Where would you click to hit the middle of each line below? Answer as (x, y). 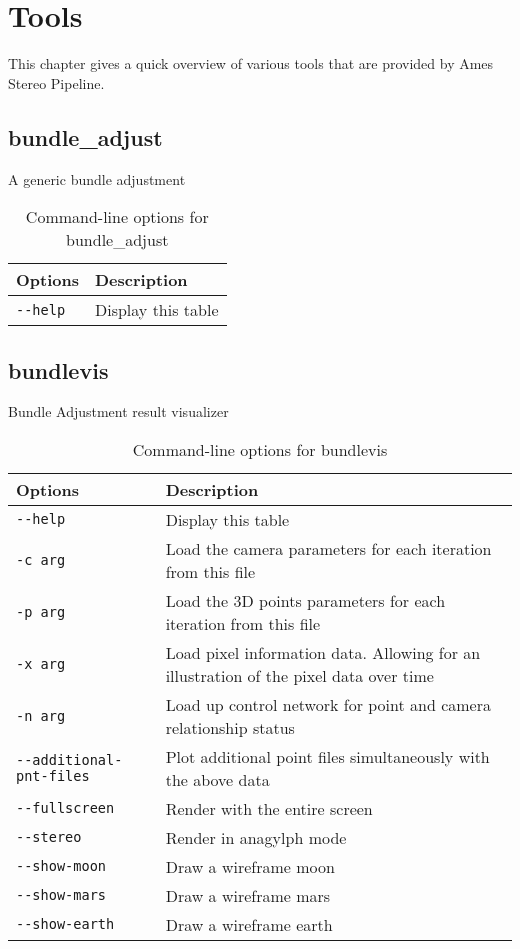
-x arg (41, 663)
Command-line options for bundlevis (260, 449)
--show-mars (61, 895)
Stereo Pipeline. (56, 82)
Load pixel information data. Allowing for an (323, 652)
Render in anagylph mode (256, 837)
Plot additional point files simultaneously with (327, 756)
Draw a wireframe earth (249, 924)
